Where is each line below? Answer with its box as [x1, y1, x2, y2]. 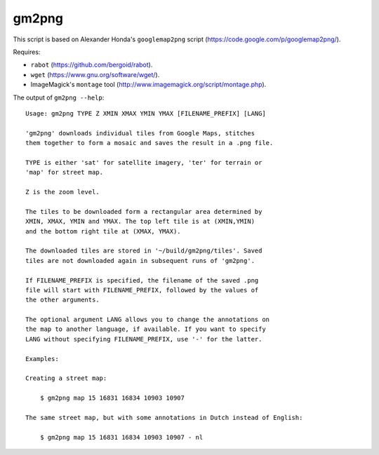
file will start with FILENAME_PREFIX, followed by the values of [25, 286, 259, 294]
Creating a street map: [25, 374, 107, 382]
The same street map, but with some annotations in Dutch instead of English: [25, 414, 303, 421]
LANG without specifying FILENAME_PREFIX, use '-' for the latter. [25, 335, 262, 343]
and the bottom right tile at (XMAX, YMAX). [25, 227, 182, 235]
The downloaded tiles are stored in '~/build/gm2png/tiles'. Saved [25, 247, 262, 255]
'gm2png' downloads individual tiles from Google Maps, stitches [25, 129, 255, 137]
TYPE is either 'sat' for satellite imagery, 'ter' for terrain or [25, 158, 262, 166]
